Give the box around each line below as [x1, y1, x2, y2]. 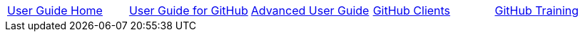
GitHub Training [494, 3, 579, 17]
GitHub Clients [372, 3, 451, 17]
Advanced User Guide [250, 3, 370, 17]
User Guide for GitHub [128, 3, 248, 17]
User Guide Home [7, 3, 103, 17]
